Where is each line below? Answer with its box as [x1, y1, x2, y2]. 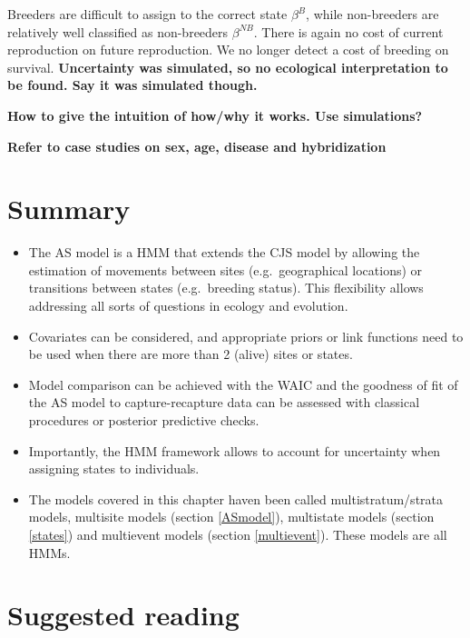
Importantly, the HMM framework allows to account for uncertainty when [28, 441, 441, 460]
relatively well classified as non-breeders [7, 22, 229, 41]
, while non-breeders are [306, 5, 439, 23]
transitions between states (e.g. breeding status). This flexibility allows [28, 278, 424, 297]
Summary [7, 190, 131, 227]
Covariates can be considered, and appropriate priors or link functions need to [28, 326, 464, 345]
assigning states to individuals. [28, 459, 200, 478]
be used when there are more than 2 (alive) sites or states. [28, 344, 353, 364]
